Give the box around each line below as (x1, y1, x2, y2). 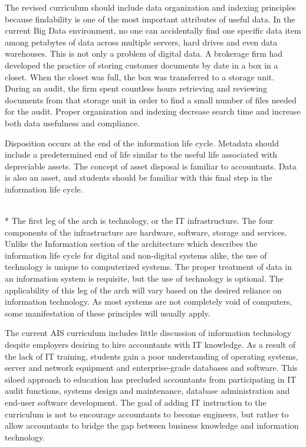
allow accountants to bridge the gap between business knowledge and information (5, 419, 299, 432)
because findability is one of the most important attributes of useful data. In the (5, 12, 295, 25)
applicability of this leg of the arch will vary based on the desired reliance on (5, 283, 282, 296)
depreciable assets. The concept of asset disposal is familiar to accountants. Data (5, 159, 297, 172)
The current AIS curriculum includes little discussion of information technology (5, 327, 292, 339)
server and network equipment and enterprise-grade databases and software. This (5, 361, 298, 374)
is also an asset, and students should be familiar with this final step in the (5, 171, 272, 184)
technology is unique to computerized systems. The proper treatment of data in (5, 260, 292, 273)
